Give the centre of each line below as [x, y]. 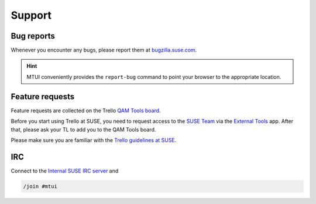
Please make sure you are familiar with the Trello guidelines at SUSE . [94, 140]
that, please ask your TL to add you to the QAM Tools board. [83, 129]
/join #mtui [40, 186]
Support [31, 15]
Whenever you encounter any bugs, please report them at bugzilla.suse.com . [104, 50]
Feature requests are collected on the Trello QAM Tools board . [86, 110]
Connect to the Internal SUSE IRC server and [65, 171]
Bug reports [33, 36]
